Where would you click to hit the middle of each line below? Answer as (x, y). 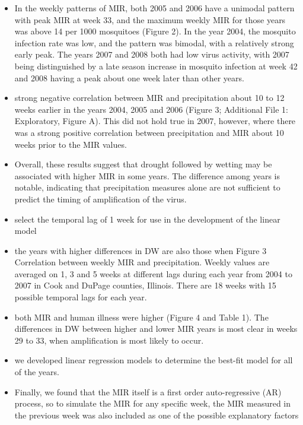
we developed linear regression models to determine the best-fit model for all (154, 360)
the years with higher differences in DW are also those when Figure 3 (141, 250)
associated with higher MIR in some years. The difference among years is (147, 175)
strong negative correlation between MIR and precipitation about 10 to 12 (149, 98)
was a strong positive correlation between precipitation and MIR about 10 (149, 132)
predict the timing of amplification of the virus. (101, 199)
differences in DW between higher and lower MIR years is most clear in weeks (156, 329)
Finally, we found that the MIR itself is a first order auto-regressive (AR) (148, 391)
